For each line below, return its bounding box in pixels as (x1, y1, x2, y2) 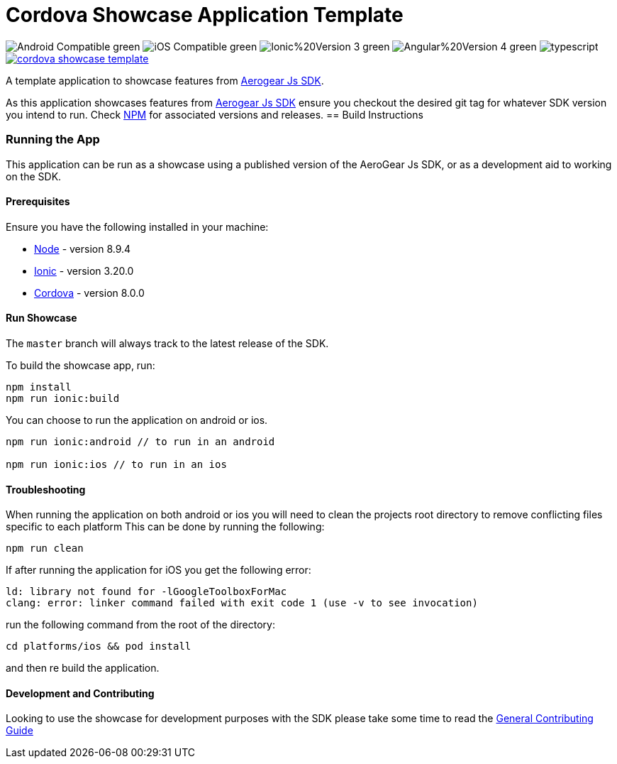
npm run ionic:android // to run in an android (6, 435, 275, 447)
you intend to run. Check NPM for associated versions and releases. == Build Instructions (6, 108, 423, 121)
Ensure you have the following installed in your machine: (6, 220, 269, 233)
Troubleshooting (6, 483, 86, 496)
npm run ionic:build (6, 392, 120, 404)
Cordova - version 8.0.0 (34, 286, 145, 299)
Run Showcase (6, 312, 77, 324)
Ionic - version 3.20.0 (34, 264, 134, 277)
